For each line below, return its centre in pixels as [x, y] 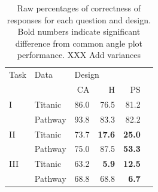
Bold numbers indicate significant [79, 31]
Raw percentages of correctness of [79, 8]
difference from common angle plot [79, 43]
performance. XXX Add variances [79, 55]
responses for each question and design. [79, 19]
